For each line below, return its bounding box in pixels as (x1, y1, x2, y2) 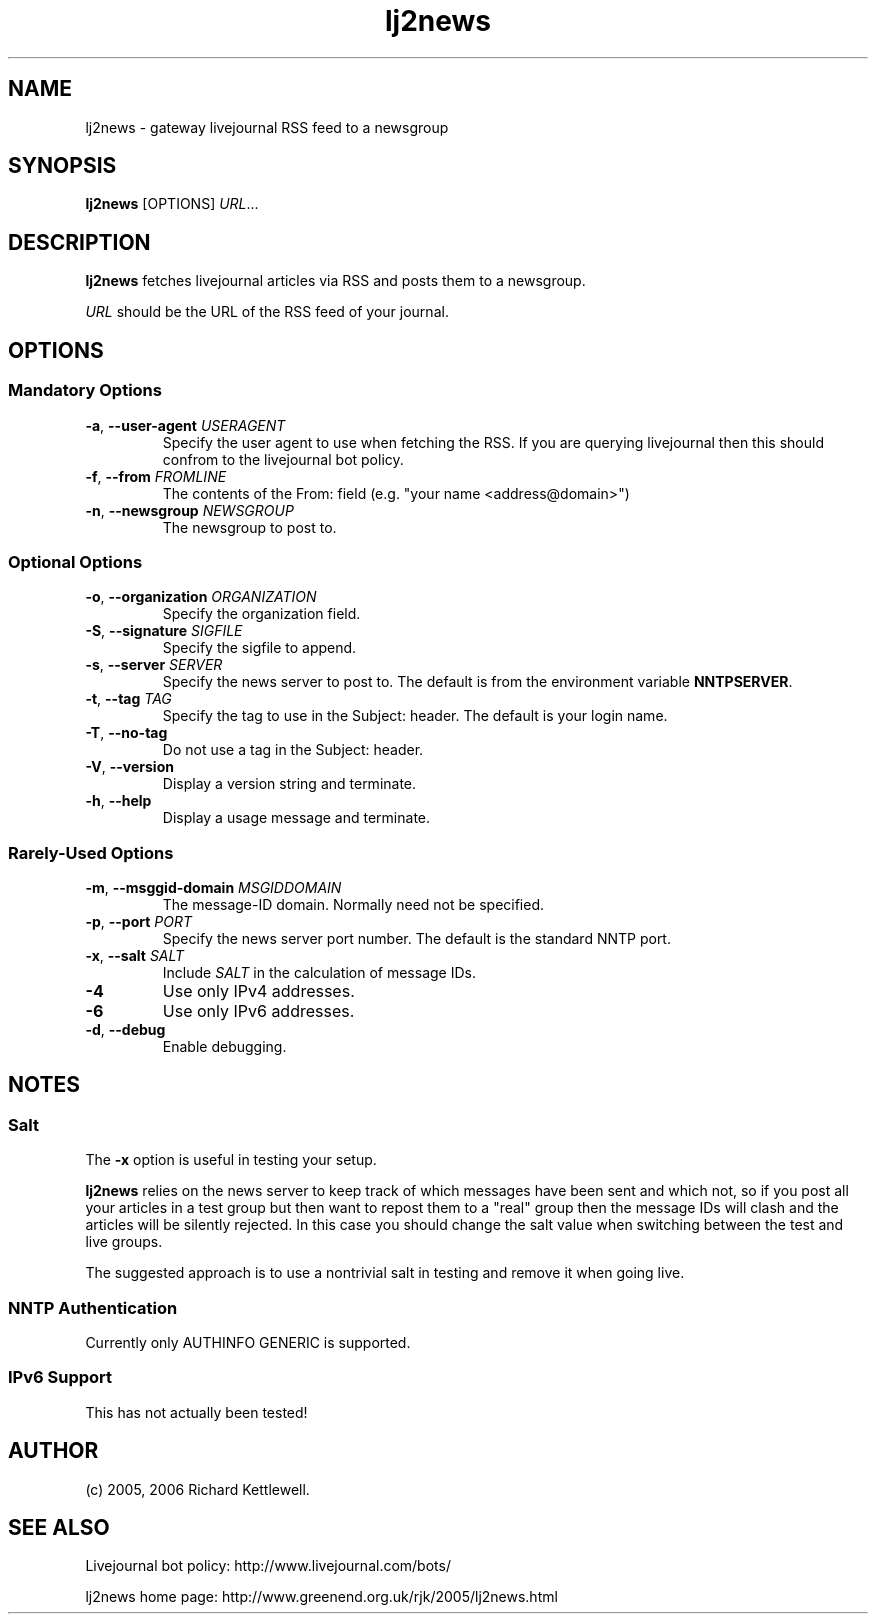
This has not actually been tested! (85, 1403, 308, 1421)
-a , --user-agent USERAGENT (85, 416, 286, 434)
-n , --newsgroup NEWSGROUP (85, 501, 294, 519)
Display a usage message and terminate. (162, 809, 431, 827)
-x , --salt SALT (85, 947, 185, 964)
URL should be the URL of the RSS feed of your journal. (85, 303, 449, 321)
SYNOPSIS (8, 153, 117, 179)
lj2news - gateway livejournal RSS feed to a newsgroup (85, 118, 449, 136)
